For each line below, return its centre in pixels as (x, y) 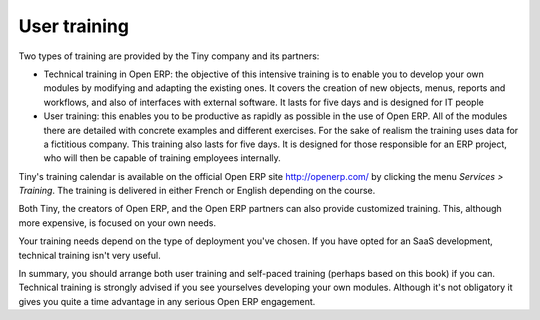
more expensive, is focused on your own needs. (117, 222)
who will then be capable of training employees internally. (162, 158)
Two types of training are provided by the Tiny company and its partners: (169, 56)
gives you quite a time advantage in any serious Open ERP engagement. (167, 301)
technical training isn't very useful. (89, 255)
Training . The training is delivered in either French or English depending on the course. (197, 191)
